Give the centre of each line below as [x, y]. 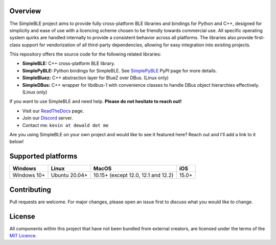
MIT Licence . [23, 236]
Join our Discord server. [48, 118]
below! [17, 142]
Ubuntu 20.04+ [69, 175]
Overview [25, 11]
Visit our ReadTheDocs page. [53, 111]
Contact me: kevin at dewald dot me [65, 125]
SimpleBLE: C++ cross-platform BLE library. [68, 63]
